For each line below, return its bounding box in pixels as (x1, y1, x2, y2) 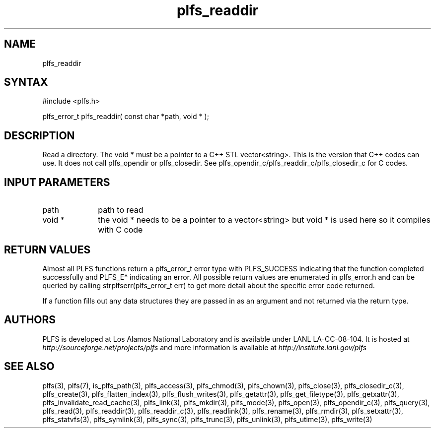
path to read (98, 205, 144, 215)
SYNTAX (4, 76, 48, 89)
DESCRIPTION (4, 129, 75, 142)
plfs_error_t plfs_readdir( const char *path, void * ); (42, 112, 209, 121)
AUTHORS (4, 313, 56, 326)
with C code (98, 225, 143, 235)
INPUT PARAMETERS (4, 176, 110, 188)
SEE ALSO (4, 360, 55, 373)
